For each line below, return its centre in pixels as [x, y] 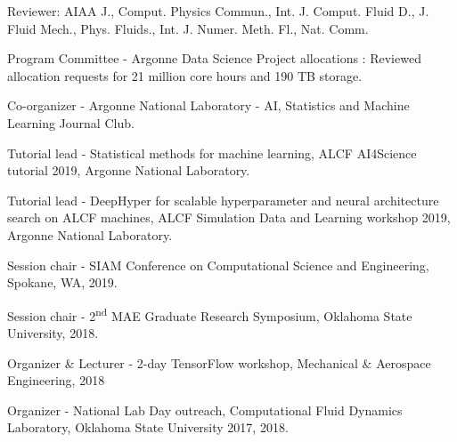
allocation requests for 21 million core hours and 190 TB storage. [185, 75]
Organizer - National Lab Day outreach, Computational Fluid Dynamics [205, 410]
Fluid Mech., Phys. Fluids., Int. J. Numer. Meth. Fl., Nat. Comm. [188, 28]
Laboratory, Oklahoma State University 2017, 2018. [148, 427]
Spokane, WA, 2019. [62, 282]
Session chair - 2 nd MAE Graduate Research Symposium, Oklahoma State [210, 314]
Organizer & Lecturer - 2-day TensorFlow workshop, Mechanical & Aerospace [219, 362]
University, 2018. [53, 332]
